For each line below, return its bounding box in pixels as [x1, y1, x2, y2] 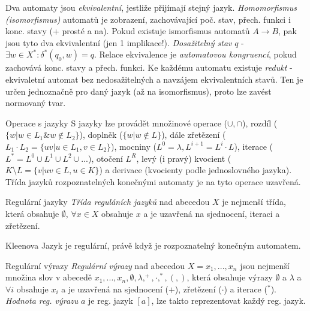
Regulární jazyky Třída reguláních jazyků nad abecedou [5, 195, 210, 208]
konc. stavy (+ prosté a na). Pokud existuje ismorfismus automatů [5, 25, 250, 37]
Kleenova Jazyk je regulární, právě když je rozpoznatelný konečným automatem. [5, 239, 301, 252]
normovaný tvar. [5, 96, 66, 109]
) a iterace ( [224, 282, 267, 295]
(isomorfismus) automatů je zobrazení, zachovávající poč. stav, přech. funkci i [5, 13, 291, 25]
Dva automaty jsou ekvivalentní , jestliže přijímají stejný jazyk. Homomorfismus [5, 1, 297, 13]
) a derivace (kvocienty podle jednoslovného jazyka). [99, 164, 292, 176]
